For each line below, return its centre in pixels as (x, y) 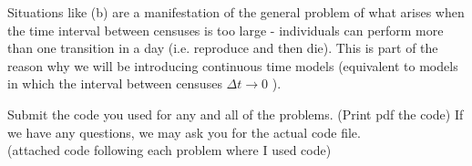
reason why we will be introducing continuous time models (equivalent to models (233, 65)
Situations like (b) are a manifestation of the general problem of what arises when (236, 12)
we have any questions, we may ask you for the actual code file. (184, 132)
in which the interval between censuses (115, 83)
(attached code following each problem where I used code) (169, 150)
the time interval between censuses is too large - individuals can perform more (226, 30)
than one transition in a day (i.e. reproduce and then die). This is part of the (223, 48)
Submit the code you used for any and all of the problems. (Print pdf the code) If (236, 114)
